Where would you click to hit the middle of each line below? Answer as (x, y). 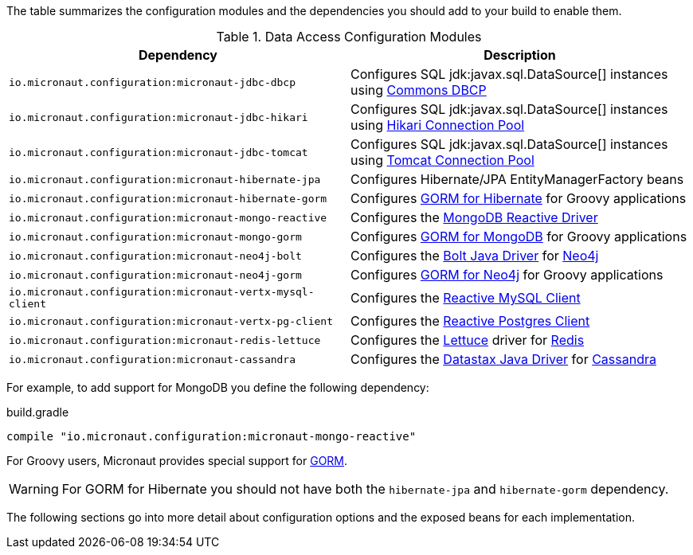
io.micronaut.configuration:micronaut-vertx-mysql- (162, 292)
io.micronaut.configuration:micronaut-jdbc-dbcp (153, 82)
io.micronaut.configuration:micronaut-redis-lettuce (165, 340)
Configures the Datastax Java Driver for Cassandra (503, 359)
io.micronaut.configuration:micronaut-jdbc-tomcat (159, 152)
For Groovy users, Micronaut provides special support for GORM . (177, 461)
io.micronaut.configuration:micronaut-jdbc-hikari (159, 117)
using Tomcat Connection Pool (442, 160)
